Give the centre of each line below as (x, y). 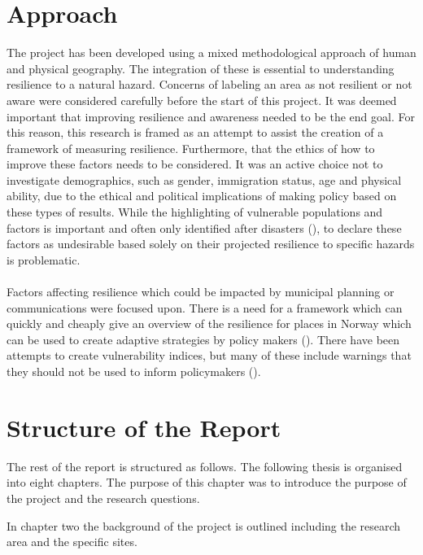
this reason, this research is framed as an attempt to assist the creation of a (195, 132)
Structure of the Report (144, 427)
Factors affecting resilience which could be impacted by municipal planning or (201, 292)
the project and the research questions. (103, 498)
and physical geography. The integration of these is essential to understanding (201, 68)
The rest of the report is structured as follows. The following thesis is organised (205, 466)
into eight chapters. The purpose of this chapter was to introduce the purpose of (207, 482)
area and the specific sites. (72, 542)
